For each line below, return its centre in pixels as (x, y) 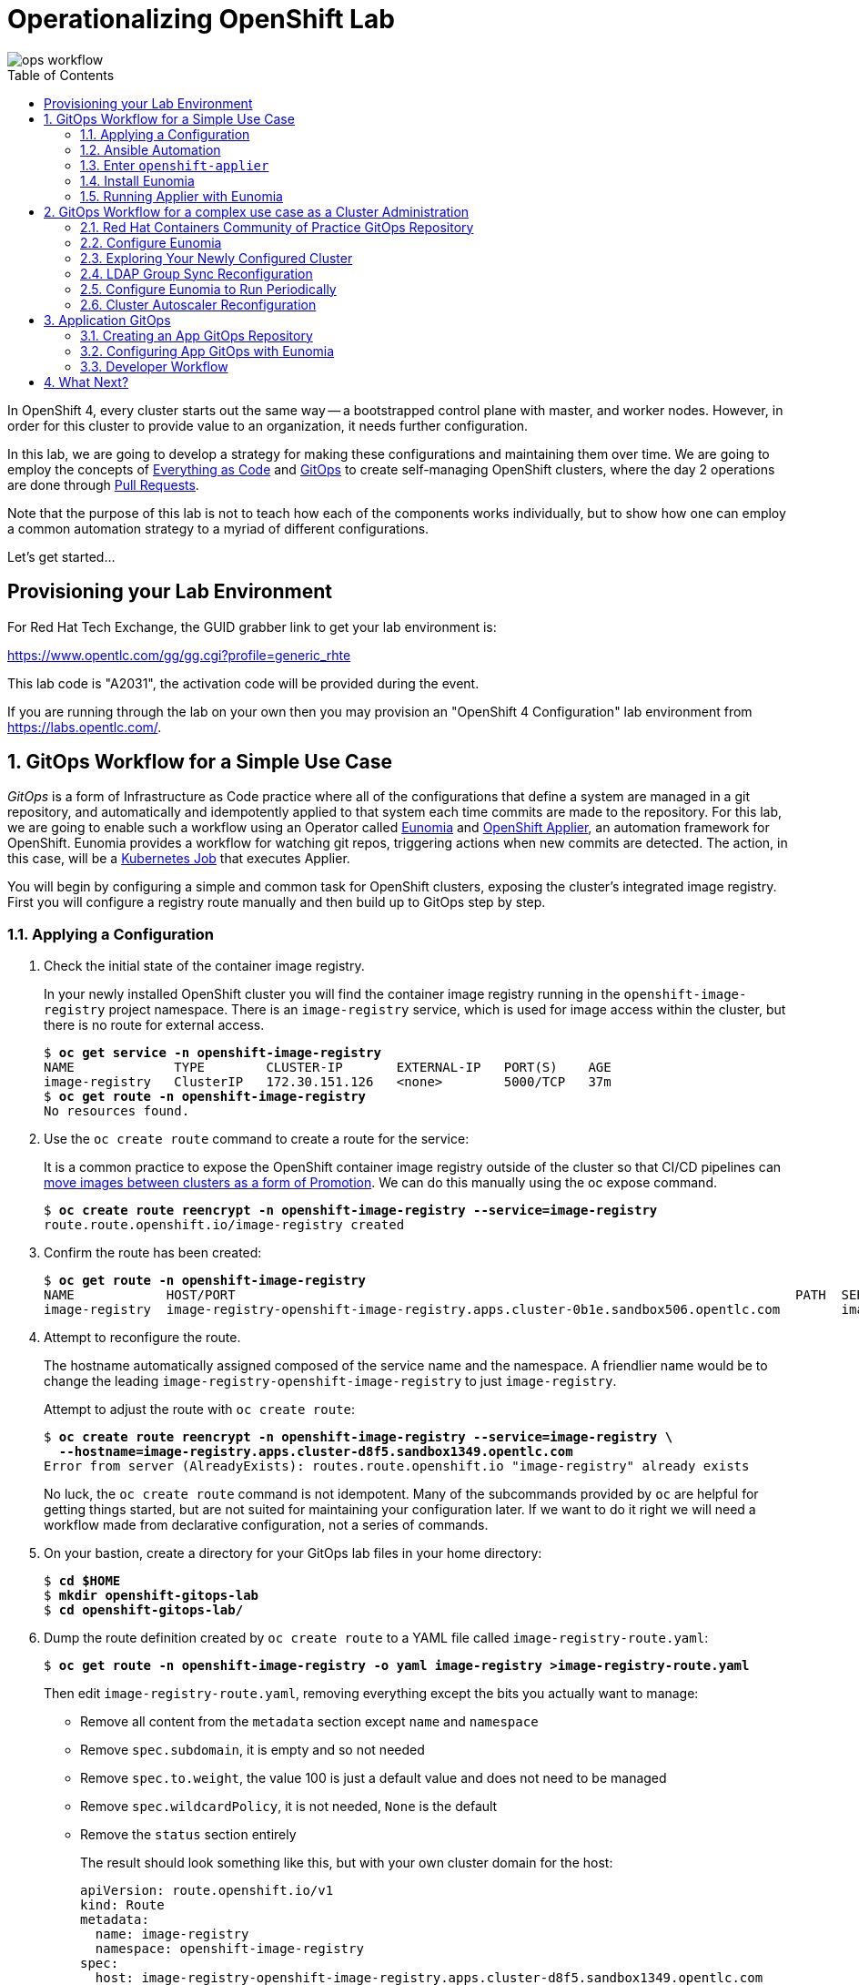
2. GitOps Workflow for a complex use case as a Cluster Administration (257, 211)
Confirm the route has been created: (153, 1253)
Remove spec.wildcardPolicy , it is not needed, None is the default (289, 1807)
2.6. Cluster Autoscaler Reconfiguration (198, 304)
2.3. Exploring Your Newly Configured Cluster (217, 258)
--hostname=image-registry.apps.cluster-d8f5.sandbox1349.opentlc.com (316, 1452)
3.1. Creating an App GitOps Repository (197, 335)
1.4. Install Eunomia (137, 180)
